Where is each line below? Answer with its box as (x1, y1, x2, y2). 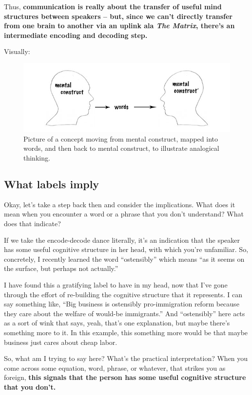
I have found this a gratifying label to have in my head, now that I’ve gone (4, 280, 228, 290)
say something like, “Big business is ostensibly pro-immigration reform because (4, 299, 239, 309)
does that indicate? (4, 218, 61, 229)
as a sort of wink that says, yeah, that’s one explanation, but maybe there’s (4, 318, 230, 328)
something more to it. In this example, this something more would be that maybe (4, 327, 248, 337)
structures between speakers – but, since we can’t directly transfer (4, 11, 233, 21)
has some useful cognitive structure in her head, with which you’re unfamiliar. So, (4, 244, 249, 254)
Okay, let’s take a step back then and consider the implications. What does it (4, 199, 235, 209)
